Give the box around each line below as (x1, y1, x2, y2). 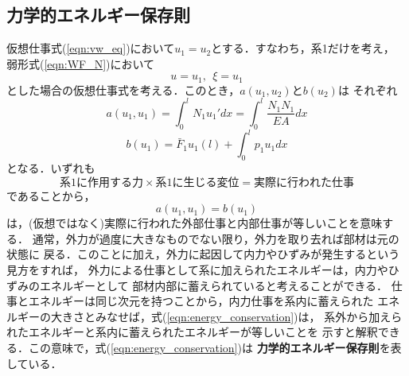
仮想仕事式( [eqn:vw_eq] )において (6, 40, 175, 56)
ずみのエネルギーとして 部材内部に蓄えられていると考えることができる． (6, 277, 388, 293)
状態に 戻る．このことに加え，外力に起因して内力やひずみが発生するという (6, 246, 400, 262)
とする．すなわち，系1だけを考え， (211, 40, 395, 56)
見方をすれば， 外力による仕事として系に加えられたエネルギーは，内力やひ (6, 262, 399, 277)
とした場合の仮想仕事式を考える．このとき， (6, 81, 240, 98)
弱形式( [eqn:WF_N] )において (6, 55, 155, 72)
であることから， (6, 187, 95, 204)
